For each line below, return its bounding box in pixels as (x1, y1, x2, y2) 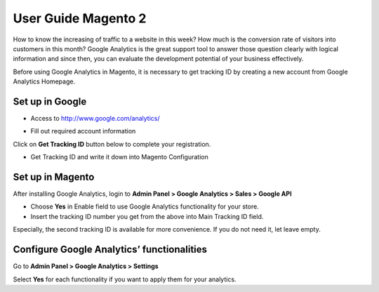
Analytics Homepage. (13, 77, 76, 86)
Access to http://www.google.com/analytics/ (30, 114, 160, 123)
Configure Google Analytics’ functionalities (13, 244, 207, 255)
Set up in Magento (13, 171, 95, 182)
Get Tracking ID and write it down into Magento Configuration (30, 153, 208, 161)
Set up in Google (13, 95, 87, 107)
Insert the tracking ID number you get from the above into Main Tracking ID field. (30, 212, 264, 220)
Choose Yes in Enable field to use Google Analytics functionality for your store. (30, 202, 259, 211)
